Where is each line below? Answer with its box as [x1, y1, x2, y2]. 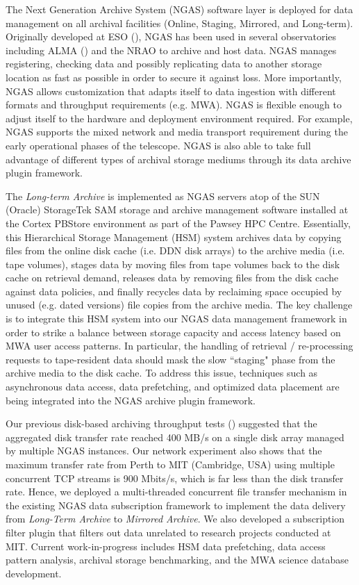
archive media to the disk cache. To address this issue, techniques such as [6, 365, 318, 380]
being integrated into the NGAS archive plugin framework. [6, 393, 256, 407]
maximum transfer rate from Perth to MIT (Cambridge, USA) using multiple [6, 457, 335, 471]
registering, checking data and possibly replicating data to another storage [6, 56, 322, 71]
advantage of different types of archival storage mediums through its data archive [6, 151, 351, 166]
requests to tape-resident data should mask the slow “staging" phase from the [6, 352, 335, 366]
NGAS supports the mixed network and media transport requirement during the [6, 124, 348, 139]
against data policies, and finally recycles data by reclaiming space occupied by [6, 283, 342, 298]
